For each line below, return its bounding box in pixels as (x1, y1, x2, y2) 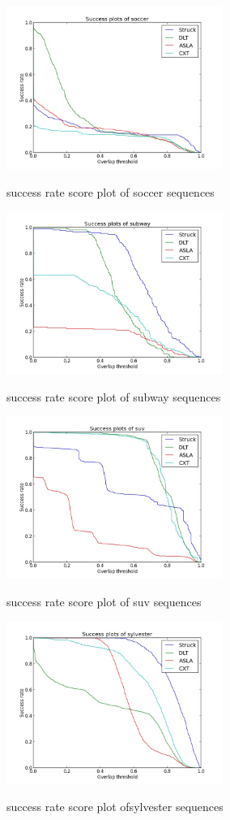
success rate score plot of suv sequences (6, 592, 202, 610)
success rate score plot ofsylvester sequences (6, 798, 224, 815)
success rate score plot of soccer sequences (6, 183, 215, 200)
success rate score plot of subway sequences (6, 388, 221, 405)
